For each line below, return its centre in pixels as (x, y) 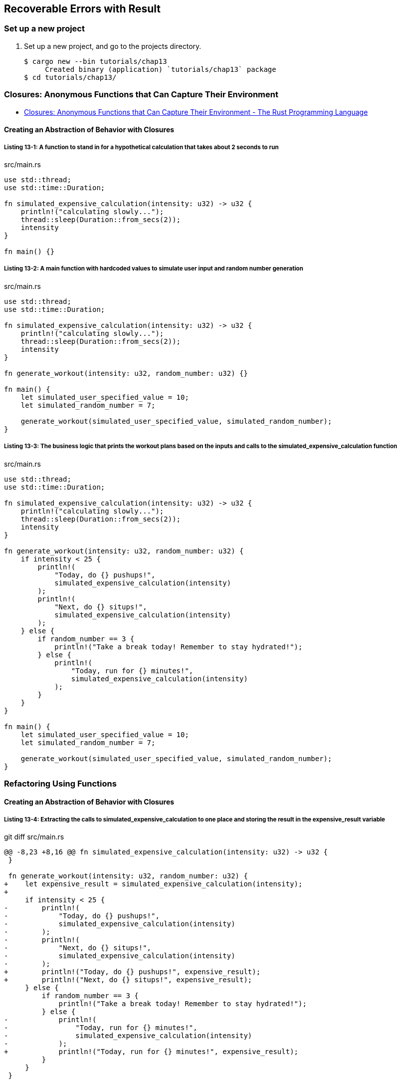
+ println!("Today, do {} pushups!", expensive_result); (132, 972)
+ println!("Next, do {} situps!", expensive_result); (128, 980)
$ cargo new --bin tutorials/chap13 (96, 61)
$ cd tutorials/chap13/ (70, 77)
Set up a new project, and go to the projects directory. (113, 46)
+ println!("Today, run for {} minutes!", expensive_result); (151, 1052)
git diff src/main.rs (34, 837)
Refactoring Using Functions (60, 783)
